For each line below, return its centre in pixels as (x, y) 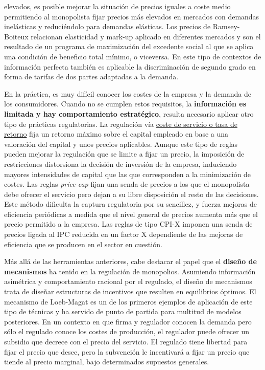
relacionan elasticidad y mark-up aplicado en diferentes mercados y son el (146, 36)
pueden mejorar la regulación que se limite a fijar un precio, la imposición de (124, 154)
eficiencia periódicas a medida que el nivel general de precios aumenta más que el (131, 214)
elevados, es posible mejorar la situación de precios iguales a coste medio (117, 6)
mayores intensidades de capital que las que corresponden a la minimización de (128, 174)
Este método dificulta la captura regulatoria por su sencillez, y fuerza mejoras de (131, 204)
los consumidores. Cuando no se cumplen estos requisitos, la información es (125, 104)
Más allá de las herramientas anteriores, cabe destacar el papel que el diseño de (130, 261)
